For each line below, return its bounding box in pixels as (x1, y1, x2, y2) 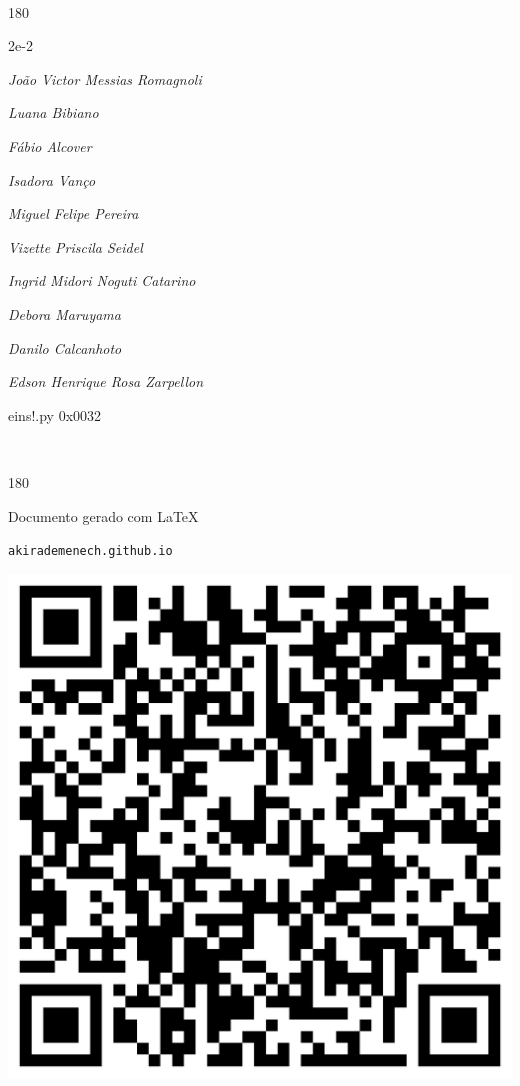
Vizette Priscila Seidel (8, 236, 143, 257)
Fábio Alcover (8, 135, 92, 156)
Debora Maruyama (8, 303, 121, 324)
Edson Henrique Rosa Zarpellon (8, 371, 204, 392)
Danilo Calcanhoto (8, 337, 122, 358)
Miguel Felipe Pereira (8, 203, 139, 224)
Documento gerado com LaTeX (8, 505, 199, 526)
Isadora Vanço (8, 169, 96, 190)
